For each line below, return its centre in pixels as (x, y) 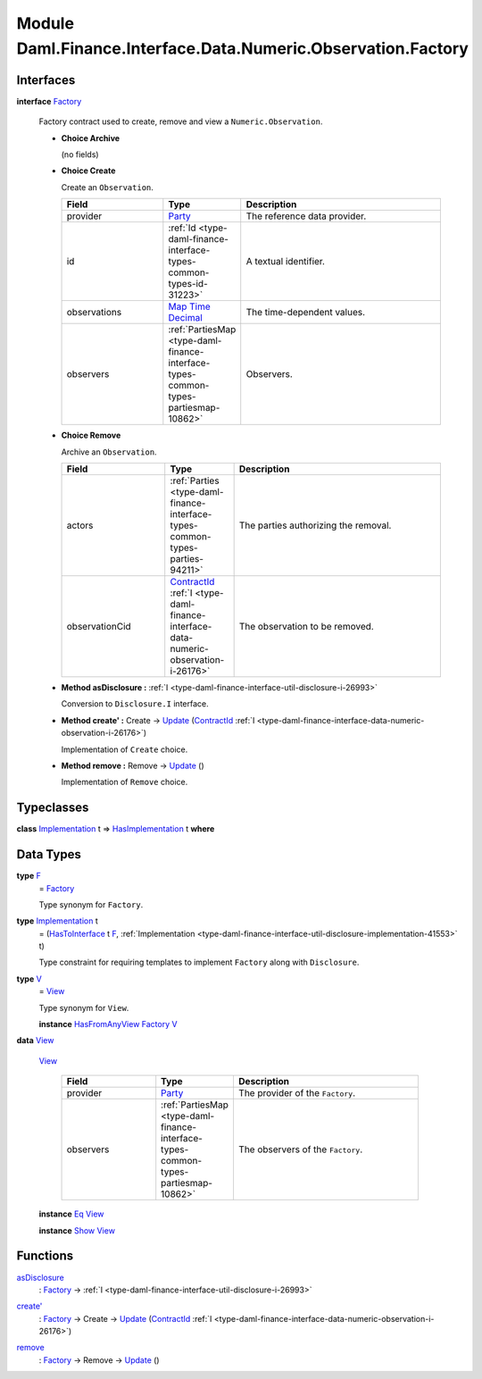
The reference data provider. (306, 216)
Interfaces (46, 80)
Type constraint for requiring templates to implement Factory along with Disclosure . (199, 962)
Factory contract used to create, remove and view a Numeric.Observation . (181, 121)
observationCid (99, 626)
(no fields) (80, 155)
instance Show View (77, 1230)
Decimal (185, 318)
